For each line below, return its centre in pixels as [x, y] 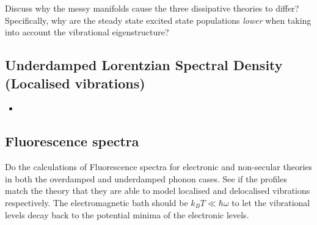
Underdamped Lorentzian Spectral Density [144, 65]
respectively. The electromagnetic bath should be [97, 202]
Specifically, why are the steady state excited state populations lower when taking [158, 20]
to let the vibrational [271, 202]
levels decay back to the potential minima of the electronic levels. [127, 214]
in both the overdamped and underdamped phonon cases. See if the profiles [146, 178]
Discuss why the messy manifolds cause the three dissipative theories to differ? [152, 8]
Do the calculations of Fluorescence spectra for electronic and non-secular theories [159, 167]
